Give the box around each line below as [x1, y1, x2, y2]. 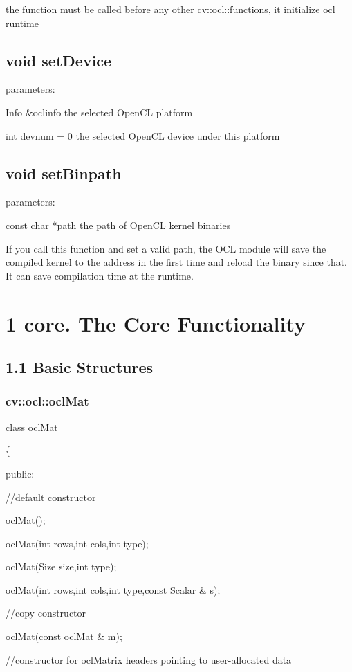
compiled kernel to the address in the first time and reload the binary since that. [6, 255, 348, 269]
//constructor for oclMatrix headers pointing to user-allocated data [6, 652, 292, 666]
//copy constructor [6, 606, 86, 620]
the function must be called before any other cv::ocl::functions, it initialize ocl [6, 2, 335, 16]
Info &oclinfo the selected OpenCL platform [6, 105, 193, 119]
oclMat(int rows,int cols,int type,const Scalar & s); [6, 582, 221, 597]
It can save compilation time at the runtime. [6, 268, 194, 282]
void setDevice [6, 49, 112, 71]
